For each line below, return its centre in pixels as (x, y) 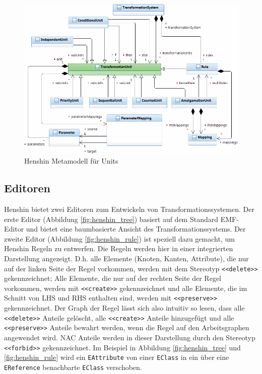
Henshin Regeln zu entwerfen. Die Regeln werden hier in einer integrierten (119, 248)
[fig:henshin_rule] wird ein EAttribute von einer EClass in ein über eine (117, 357)
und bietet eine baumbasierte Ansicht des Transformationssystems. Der (136, 229)
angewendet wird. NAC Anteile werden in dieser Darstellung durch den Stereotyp (130, 338)
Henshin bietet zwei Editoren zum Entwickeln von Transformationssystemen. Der (129, 209)
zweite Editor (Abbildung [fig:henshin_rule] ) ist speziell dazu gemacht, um (119, 238)
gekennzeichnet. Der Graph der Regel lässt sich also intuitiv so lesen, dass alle (124, 308)
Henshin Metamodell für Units (71, 161)
